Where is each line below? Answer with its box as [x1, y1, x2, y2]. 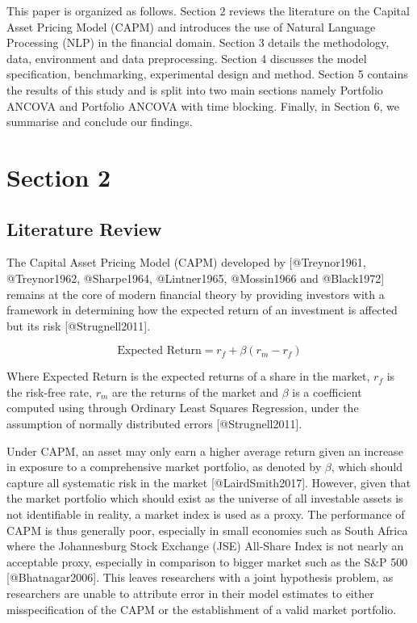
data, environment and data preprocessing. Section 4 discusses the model [6, 49, 367, 66]
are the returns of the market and [112, 383, 278, 400]
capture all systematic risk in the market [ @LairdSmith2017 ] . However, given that [6, 474, 411, 490]
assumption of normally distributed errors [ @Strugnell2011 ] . [6, 415, 302, 432]
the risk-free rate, [6, 383, 92, 400]
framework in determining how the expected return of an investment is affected [6, 301, 398, 318]
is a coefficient [292, 383, 362, 400]
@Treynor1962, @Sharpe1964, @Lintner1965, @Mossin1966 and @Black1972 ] [6, 269, 385, 286]
